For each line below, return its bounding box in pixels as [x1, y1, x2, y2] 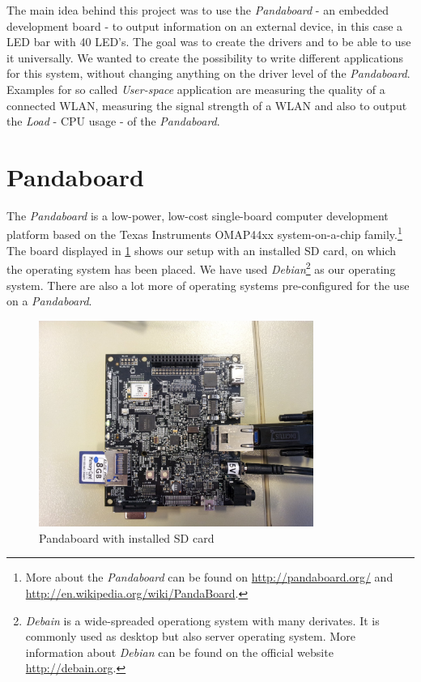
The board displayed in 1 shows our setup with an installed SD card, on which [6, 241, 397, 258]
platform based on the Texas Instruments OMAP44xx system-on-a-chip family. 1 [6, 224, 402, 243]
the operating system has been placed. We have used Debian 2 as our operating [6, 258, 396, 277]
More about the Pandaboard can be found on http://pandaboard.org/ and [25, 569, 393, 586]
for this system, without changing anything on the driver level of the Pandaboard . [6, 65, 410, 82]
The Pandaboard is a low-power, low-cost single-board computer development [6, 207, 389, 224]
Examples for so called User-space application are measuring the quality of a [6, 80, 385, 97]
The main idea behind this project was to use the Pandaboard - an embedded [6, 2, 389, 18]
